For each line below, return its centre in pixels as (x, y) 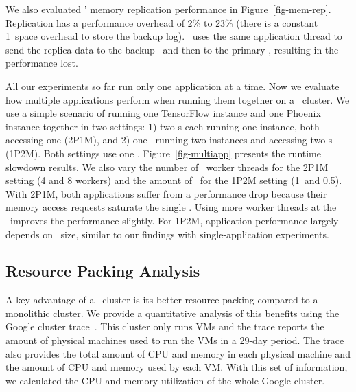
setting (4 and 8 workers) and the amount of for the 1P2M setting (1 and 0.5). (174, 180)
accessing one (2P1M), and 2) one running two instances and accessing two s (169, 140)
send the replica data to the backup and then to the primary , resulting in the (172, 49)
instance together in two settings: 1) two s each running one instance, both (163, 126)
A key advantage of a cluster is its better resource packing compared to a (162, 300)
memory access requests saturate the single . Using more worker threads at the (171, 207)
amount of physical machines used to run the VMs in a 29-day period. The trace (175, 340)
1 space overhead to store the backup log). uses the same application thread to (174, 36)
